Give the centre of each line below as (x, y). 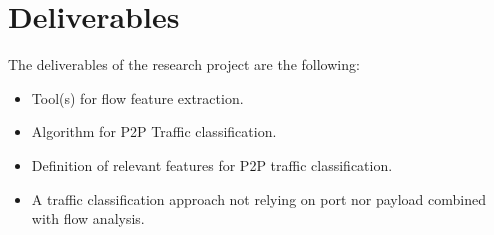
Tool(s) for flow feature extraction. (137, 97)
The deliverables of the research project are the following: (184, 64)
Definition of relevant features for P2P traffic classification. (212, 164)
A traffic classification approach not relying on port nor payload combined (259, 198)
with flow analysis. (88, 218)
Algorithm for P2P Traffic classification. (154, 131)
